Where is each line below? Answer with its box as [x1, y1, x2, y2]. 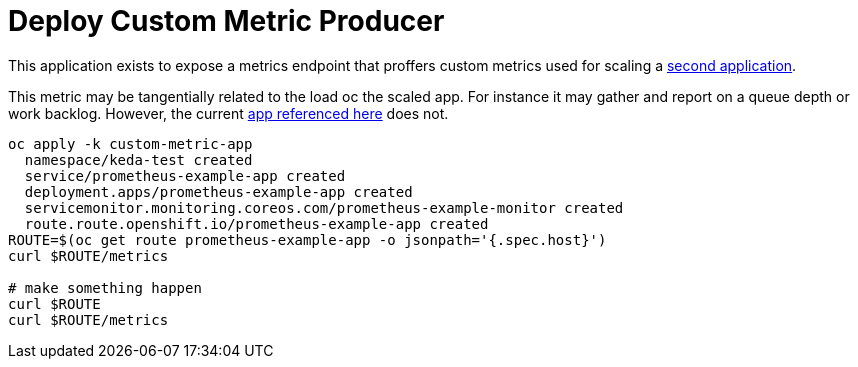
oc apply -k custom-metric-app [8, 135, 253, 152]
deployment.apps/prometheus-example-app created [24, 183, 413, 200]
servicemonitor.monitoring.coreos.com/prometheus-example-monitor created [24, 199, 624, 216]
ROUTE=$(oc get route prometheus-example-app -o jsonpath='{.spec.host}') [8, 231, 607, 248]
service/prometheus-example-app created [24, 167, 346, 184]
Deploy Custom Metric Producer [8, 4, 445, 38]
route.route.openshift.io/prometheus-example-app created [24, 215, 489, 232]
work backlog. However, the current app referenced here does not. [8, 104, 449, 122]
